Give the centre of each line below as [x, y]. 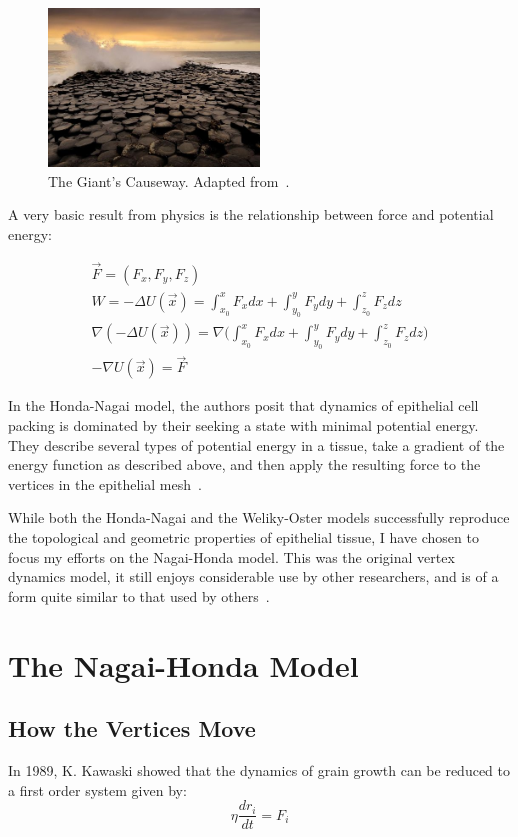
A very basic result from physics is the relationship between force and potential [251, 214]
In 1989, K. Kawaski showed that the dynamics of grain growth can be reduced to [259, 769]
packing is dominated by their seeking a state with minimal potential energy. [243, 425]
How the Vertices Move [132, 728]
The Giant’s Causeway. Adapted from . [169, 180]
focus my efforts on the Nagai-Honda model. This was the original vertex [231, 556]
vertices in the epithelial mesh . [105, 483]
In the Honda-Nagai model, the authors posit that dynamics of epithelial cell [243, 405]
